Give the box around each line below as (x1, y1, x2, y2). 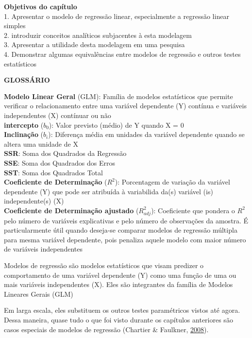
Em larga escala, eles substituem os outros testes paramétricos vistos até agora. (4, 305, 240, 315)
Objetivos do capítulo (4, 1, 77, 11)
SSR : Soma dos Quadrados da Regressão (4, 148, 127, 158)
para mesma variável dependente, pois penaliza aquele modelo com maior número (4, 234, 246, 244)
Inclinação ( (4, 129, 44, 139)
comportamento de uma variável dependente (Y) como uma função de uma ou (4, 270, 236, 280)
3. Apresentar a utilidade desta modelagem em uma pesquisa (4, 39, 185, 50)
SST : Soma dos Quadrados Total (4, 167, 103, 177)
